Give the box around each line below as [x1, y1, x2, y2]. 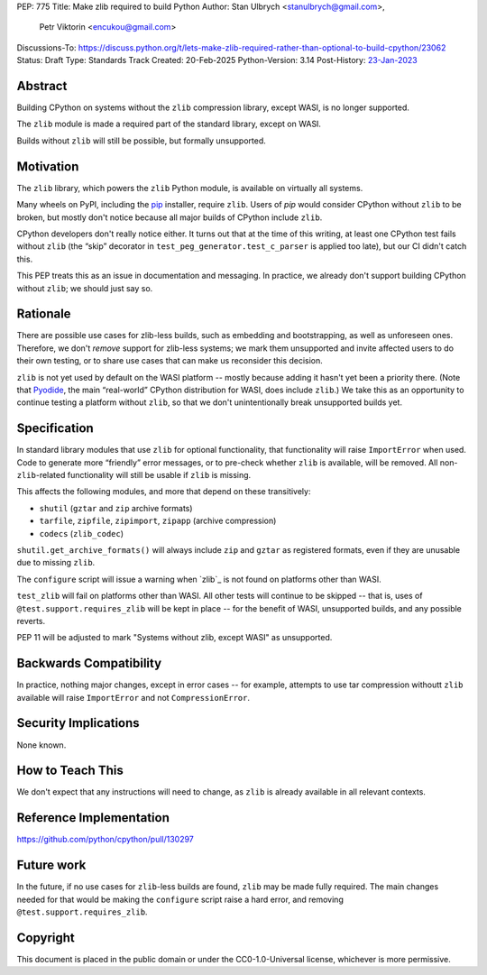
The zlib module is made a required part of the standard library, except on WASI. [16, 118, 322, 130]
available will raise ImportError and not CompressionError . [16, 692, 250, 703]
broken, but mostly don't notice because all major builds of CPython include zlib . [16, 212, 323, 223]
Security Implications [16, 715, 140, 731]
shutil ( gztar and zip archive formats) [39, 502, 193, 513]
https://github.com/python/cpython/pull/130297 [16, 834, 194, 845]
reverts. [16, 615, 46, 626]
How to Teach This [16, 763, 124, 778]
